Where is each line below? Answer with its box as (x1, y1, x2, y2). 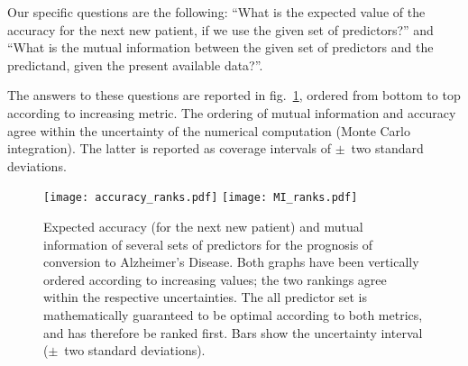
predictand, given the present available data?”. (7, 55, 263, 74)
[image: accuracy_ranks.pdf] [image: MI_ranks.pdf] (43, 191, 358, 205)
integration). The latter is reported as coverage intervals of (7, 139, 332, 158)
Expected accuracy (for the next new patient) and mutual (43, 217, 363, 235)
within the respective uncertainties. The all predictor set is (43, 288, 368, 307)
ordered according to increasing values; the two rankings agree (43, 270, 387, 288)
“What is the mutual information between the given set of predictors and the (7, 38, 434, 57)
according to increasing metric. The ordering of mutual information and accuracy (7, 103, 456, 122)
